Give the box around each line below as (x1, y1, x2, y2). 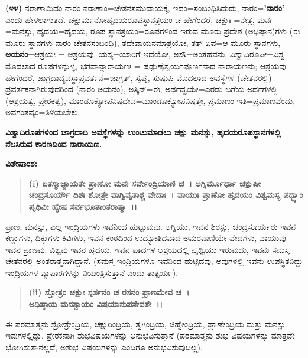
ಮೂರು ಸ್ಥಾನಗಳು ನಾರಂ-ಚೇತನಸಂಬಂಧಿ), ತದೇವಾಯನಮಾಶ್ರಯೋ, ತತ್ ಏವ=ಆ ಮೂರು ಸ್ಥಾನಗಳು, (5, 36, 281, 48)
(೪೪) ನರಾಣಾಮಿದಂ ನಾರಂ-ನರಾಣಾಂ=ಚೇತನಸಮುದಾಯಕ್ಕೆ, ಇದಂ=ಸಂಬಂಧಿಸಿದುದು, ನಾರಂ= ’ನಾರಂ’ (5, 2, 285, 14)
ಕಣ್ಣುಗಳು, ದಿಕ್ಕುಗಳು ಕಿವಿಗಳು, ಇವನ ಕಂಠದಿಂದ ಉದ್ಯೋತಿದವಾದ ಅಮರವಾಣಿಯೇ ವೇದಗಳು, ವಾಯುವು (5, 232, 286, 244)
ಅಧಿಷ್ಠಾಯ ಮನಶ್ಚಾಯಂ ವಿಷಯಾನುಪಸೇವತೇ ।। (28, 298, 163, 310)
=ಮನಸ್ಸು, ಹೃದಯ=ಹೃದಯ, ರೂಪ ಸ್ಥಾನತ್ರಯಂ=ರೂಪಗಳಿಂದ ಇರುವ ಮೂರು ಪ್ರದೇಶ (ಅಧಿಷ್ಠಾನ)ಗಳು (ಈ (5, 25, 300, 37)
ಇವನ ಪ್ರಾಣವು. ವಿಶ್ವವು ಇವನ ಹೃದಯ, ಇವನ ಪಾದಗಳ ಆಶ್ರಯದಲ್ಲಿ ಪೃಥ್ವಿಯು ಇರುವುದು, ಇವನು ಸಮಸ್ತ (5, 243, 290, 255)
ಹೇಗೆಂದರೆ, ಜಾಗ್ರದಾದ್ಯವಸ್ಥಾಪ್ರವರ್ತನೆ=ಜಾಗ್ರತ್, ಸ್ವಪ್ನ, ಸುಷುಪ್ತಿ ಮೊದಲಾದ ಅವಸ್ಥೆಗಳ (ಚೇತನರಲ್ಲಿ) (5, 71, 272, 83)
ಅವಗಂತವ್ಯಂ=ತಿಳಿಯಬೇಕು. (5, 106, 80, 118)
